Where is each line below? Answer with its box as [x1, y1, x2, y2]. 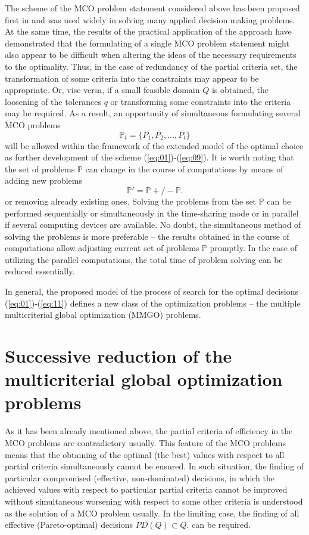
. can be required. [186, 518, 251, 531]
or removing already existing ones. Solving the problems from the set [5, 194, 257, 207]
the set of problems [5, 162, 75, 175]
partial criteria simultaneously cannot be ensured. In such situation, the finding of [5, 460, 304, 472]
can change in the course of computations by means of [85, 162, 283, 175]
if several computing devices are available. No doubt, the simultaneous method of [5, 218, 301, 231]
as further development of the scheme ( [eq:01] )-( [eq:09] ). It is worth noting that [5, 151, 294, 163]
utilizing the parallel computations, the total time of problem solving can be [5, 253, 283, 265]
